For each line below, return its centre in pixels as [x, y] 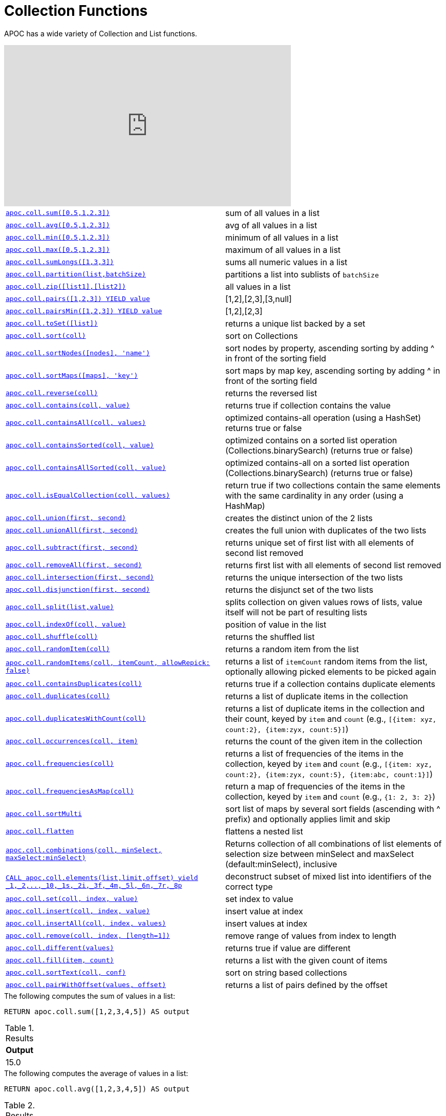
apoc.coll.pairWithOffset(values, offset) [86, 985]
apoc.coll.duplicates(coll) [58, 696]
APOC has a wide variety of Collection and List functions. [101, 33]
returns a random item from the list [292, 649]
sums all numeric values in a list [286, 262]
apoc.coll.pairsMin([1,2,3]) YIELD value [84, 311]
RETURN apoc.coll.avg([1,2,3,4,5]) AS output [97, 1089]
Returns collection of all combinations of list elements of [334, 843]
